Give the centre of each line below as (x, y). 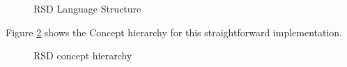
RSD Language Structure (87, 8)
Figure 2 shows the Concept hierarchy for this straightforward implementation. (174, 32)
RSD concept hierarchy (83, 55)
